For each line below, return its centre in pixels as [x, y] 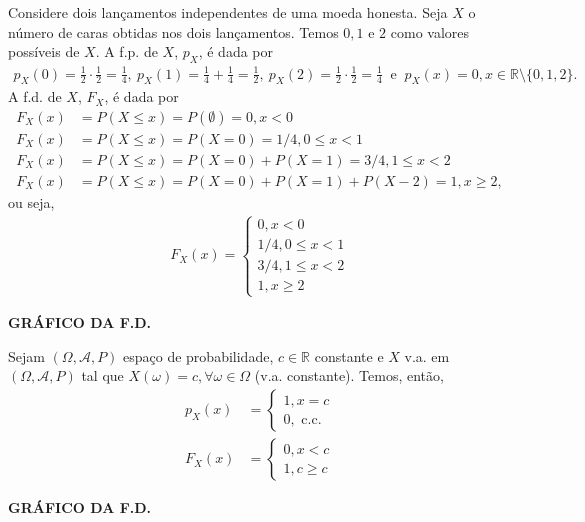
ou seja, [31, 202]
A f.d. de [35, 96]
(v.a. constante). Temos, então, [349, 375]
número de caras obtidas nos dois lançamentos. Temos [173, 31]
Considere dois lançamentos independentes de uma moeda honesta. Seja [228, 12]
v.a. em [427, 355]
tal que [102, 375]
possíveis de [44, 51]
